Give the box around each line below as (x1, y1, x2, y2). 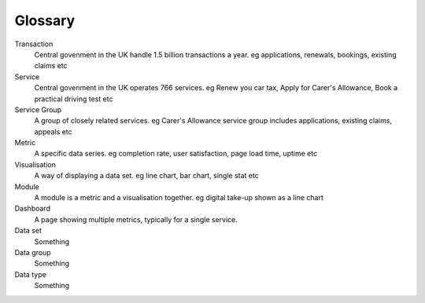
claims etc (34, 61, 68, 71)
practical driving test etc (34, 94, 113, 104)
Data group (14, 247, 51, 257)
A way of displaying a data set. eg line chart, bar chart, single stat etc (34, 171, 259, 181)
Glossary (14, 12, 76, 29)
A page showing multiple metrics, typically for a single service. (34, 214, 238, 224)
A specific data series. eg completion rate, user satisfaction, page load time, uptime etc (34, 149, 318, 159)
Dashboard (14, 204, 51, 214)
